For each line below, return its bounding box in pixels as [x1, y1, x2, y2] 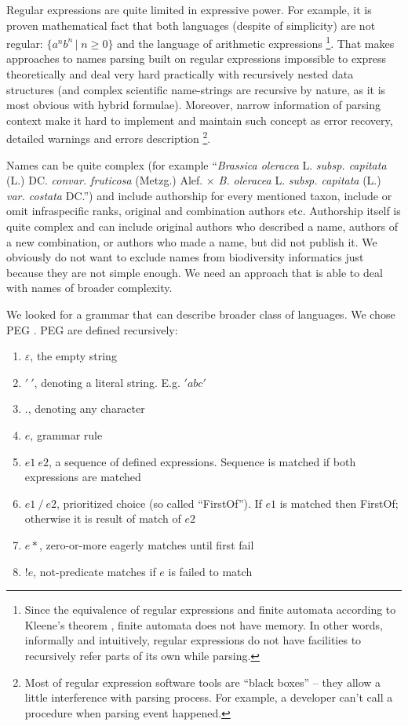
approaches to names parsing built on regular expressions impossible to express [6, 50, 387, 67]
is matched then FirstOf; [279, 494, 399, 511]
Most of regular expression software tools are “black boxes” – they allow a [24, 673, 381, 690]
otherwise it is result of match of [24, 510, 181, 527]
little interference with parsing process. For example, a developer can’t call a [24, 689, 393, 706]
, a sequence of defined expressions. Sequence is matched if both [48, 453, 356, 469]
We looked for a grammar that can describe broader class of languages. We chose [6, 306, 395, 322]
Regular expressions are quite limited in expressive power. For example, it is [6, 2, 372, 17]
